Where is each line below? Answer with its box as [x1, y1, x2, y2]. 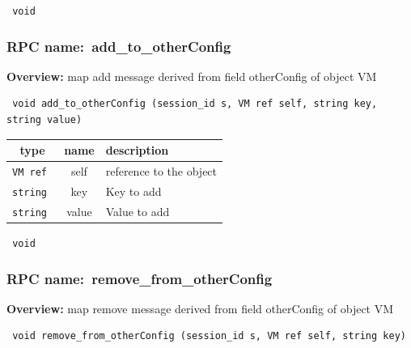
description [105, 142, 169, 159]
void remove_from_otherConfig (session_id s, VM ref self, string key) [12, 330, 406, 342]
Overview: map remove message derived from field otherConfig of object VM [6, 299, 394, 316]
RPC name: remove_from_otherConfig [6, 268, 273, 288]
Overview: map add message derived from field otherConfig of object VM [6, 67, 377, 84]
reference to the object [105, 163, 218, 180]
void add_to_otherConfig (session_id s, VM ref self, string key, [12, 98, 378, 110]
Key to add [105, 182, 162, 199]
